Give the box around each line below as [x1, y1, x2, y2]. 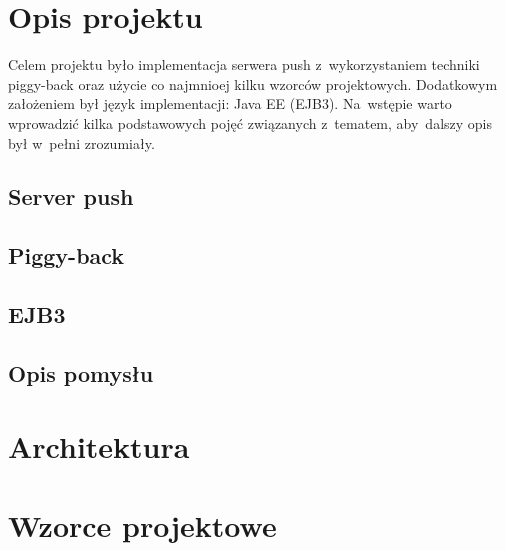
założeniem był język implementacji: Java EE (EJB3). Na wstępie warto [8, 93, 452, 114]
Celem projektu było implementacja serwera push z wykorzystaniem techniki [8, 54, 480, 75]
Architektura [8, 426, 190, 467]
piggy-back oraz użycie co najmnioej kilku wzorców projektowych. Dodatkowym [8, 73, 498, 94]
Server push [8, 181, 134, 212]
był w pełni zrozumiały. [8, 132, 155, 153]
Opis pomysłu [8, 357, 154, 388]
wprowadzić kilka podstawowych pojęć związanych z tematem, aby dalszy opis [8, 112, 493, 133]
